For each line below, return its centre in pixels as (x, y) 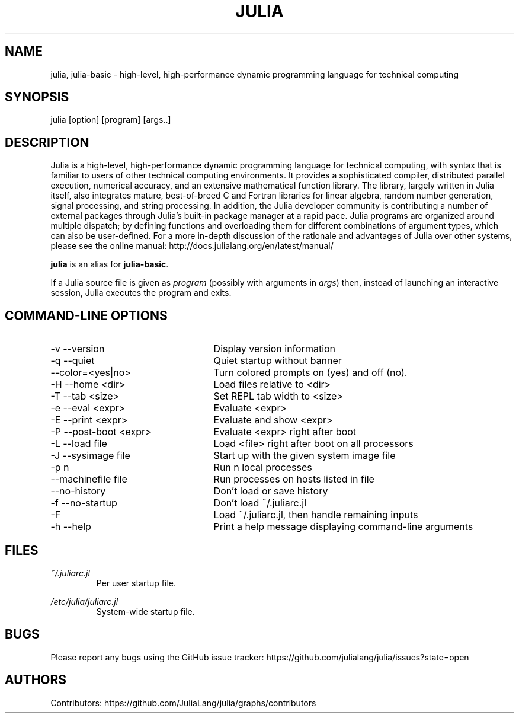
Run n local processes (263, 468)
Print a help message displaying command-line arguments (343, 527)
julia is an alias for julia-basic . (110, 264)
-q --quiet (73, 361)
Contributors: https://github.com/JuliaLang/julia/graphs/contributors (183, 703)
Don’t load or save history (271, 491)
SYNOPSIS (37, 97)
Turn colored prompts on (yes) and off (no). (310, 373)
